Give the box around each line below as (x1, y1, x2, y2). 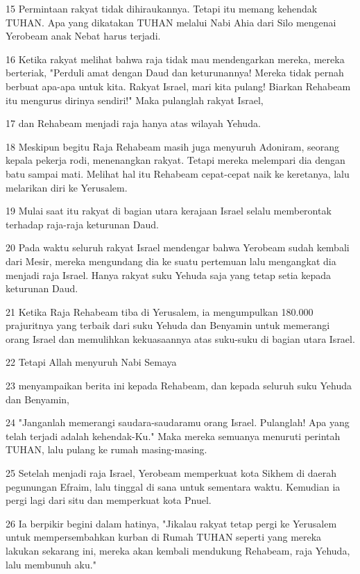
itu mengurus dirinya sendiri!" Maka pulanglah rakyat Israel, (6, 92, 264, 107)
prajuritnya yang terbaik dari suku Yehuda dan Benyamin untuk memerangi (6, 318, 330, 332)
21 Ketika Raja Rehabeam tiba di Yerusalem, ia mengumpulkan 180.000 (6, 304, 314, 319)
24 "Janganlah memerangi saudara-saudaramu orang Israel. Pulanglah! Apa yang (6, 415, 350, 430)
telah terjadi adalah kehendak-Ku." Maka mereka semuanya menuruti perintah (6, 428, 341, 443)
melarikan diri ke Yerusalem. (6, 180, 128, 194)
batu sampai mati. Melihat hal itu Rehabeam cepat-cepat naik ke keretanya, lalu (6, 166, 350, 180)
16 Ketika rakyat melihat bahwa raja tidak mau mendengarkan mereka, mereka (6, 51, 345, 66)
